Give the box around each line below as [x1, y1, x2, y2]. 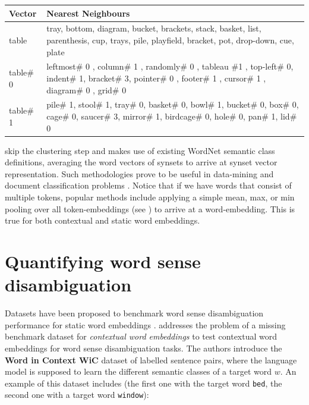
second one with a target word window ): [5, 388, 149, 401]
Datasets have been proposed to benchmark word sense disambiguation [5, 307, 264, 319]
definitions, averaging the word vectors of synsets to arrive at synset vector [5, 156, 278, 168]
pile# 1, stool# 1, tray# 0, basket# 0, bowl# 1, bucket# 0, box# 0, [46, 98, 299, 111]
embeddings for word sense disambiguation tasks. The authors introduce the [5, 341, 282, 354]
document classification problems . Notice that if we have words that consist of [5, 179, 292, 191]
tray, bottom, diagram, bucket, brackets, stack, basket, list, [46, 22, 261, 34]
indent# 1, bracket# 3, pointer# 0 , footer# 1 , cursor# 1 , [46, 71, 266, 84]
